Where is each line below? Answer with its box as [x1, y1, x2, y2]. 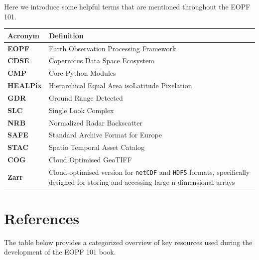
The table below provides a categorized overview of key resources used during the [4, 237, 253, 247]
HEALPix [7, 80, 42, 91]
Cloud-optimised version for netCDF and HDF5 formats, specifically [49, 166, 250, 177]
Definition [49, 30, 84, 40]
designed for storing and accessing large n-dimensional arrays [49, 176, 235, 187]
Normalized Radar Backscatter [49, 117, 143, 128]
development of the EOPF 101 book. [4, 247, 116, 257]
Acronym [7, 30, 39, 40]
